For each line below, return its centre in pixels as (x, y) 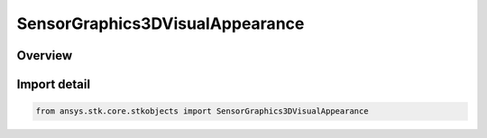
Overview (45, 55)
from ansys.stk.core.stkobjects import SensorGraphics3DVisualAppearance (202, 111)
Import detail (53, 84)
